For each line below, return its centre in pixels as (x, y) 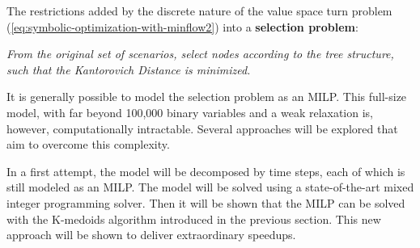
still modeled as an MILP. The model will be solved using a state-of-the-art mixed (210, 187)
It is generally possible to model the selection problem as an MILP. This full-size (207, 97)
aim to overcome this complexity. (88, 144)
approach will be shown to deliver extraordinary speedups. (151, 235)
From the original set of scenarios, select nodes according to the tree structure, (200, 54)
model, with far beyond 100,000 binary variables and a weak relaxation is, (190, 112)
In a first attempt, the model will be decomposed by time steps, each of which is (206, 171)
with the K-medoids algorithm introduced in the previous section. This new (194, 219)
